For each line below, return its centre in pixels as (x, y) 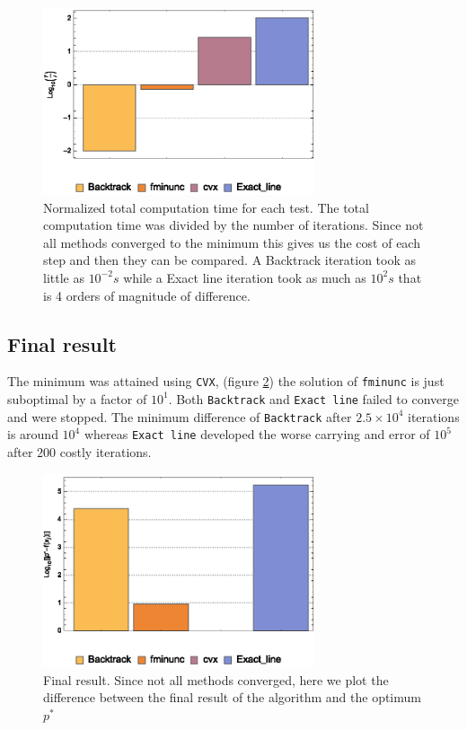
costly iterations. (106, 451)
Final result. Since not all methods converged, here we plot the (216, 679)
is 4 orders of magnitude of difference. (147, 295)
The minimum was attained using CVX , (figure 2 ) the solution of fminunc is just (226, 381)
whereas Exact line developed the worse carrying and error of (257, 434)
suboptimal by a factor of (77, 398)
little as (64, 277)
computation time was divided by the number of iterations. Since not (233, 225)
